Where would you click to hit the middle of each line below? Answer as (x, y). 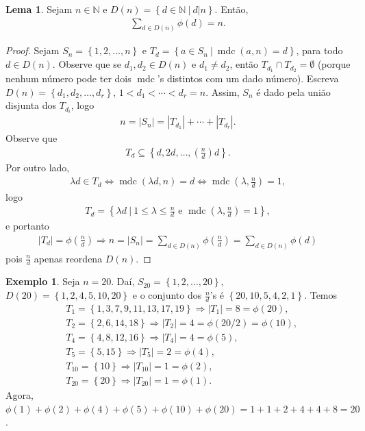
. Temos (321, 295)
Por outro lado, (38, 167)
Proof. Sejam (33, 50)
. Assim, (223, 91)
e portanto (27, 226)
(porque (334, 64)
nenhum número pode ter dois (68, 78)
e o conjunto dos (167, 295)
